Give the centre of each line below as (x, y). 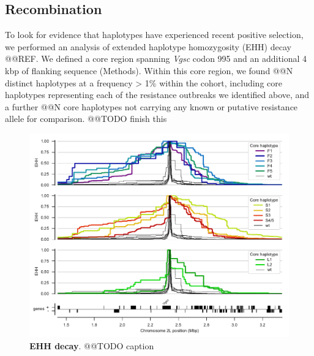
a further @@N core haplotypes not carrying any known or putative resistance (151, 106)
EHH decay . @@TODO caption (92, 346)
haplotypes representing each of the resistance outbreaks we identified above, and (157, 95)
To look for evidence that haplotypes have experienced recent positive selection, (154, 35)
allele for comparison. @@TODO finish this (86, 119)
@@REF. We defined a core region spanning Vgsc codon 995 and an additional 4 (156, 59)
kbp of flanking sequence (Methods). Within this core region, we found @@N (149, 70)
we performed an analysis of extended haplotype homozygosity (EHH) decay (148, 46)
